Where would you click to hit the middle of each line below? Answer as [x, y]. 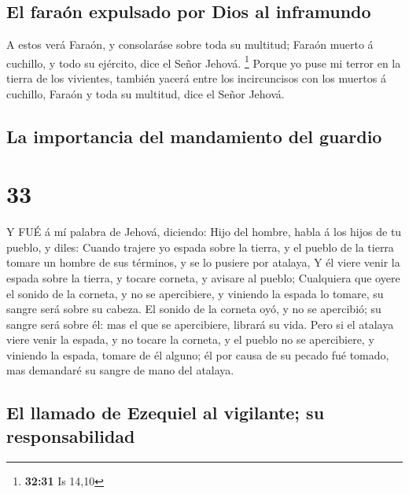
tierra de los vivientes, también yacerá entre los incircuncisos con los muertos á [196, 78]
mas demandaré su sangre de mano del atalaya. [120, 370]
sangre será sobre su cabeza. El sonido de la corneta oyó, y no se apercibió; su [194, 309]
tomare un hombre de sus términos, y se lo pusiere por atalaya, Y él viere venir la [203, 262]
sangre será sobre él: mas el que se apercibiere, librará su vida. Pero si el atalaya [200, 324]
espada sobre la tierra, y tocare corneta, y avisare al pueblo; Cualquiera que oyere [203, 277]
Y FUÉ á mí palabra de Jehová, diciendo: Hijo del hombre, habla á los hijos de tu [204, 232]
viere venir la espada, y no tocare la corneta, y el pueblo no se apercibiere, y [190, 339]
